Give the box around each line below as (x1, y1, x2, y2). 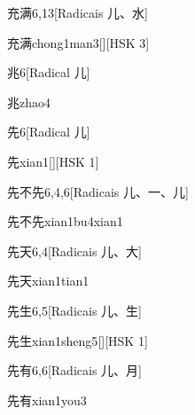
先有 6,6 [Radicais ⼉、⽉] (7, 361, 142, 380)
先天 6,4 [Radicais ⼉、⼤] (7, 241, 142, 260)
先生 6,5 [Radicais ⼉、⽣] (7, 301, 142, 319)
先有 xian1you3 (7, 390, 87, 409)
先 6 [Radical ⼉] (7, 122, 90, 141)
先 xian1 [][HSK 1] (7, 152, 99, 170)
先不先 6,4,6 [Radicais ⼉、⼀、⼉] (7, 182, 189, 200)
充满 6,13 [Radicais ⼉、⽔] (7, 4, 148, 21)
